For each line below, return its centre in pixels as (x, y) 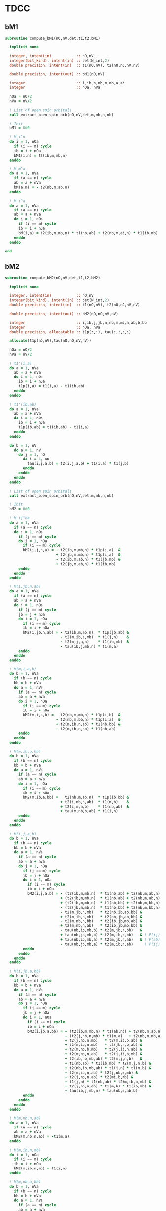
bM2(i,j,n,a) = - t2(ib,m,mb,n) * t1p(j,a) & (72, 550)
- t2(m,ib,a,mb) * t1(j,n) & (95, 637)
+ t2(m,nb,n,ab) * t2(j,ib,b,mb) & (104, 1054)
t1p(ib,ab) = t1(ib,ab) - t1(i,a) (54, 427)
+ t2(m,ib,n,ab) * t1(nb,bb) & (88, 724)
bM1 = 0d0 (20, 128)
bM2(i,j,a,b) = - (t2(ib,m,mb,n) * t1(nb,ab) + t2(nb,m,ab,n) (94, 894)
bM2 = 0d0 (20, 509)
